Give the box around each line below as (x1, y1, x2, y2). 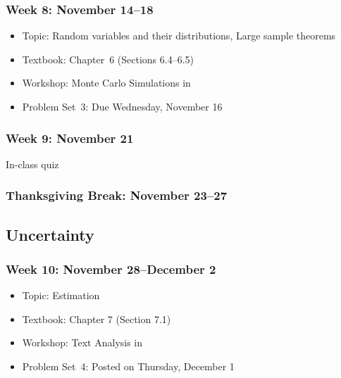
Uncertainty (6, 223, 94, 245)
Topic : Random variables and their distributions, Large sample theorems (22, 28, 336, 43)
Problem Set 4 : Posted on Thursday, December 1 (22, 359, 235, 374)
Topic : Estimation (22, 288, 100, 303)
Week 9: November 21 (6, 129, 134, 146)
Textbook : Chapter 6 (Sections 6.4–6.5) (22, 51, 194, 66)
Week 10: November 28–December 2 (6, 260, 216, 277)
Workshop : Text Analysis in (22, 335, 143, 350)
